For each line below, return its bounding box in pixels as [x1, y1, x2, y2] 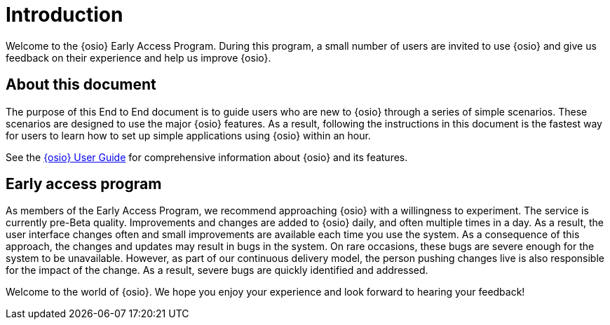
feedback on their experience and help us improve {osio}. [6, 51, 271, 64]
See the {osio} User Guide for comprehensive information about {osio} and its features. [6, 151, 408, 163]
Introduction [6, 3, 123, 27]
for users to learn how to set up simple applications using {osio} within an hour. [6, 129, 371, 141]
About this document [6, 76, 156, 94]
